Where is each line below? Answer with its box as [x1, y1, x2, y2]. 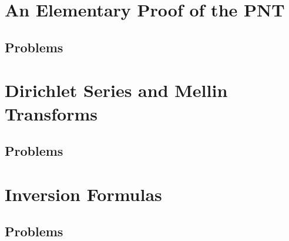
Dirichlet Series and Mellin [5, 78, 228, 102]
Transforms [5, 101, 98, 125]
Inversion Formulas [5, 182, 162, 206]
